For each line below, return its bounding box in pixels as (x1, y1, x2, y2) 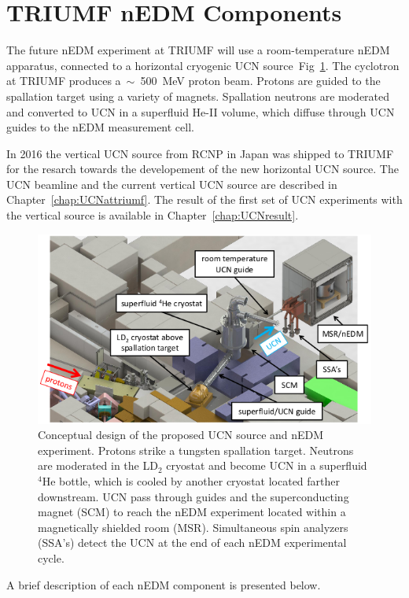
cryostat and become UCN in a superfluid (166, 457, 367, 474)
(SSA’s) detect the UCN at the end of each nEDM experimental (38, 534, 347, 551)
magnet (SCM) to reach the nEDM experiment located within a (38, 504, 346, 520)
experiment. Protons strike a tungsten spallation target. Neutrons (38, 441, 354, 458)
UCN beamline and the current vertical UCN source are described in (6, 175, 337, 192)
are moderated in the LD (38, 457, 158, 474)
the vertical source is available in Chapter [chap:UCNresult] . (6, 207, 299, 223)
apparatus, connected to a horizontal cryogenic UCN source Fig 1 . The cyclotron (6, 57, 400, 73)
